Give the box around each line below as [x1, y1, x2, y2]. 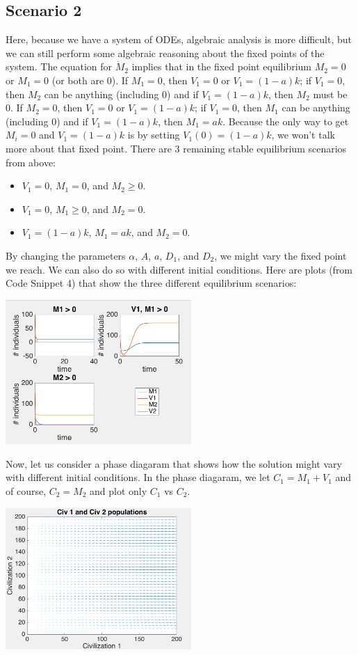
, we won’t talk [271, 127, 335, 142]
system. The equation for [6, 59, 113, 74]
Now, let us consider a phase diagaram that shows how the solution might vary [6, 456, 342, 471]
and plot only [90, 484, 147, 498]
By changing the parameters [6, 248, 126, 262]
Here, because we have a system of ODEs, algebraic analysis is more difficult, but [6, 32, 352, 47]
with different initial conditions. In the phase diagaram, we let [6, 470, 270, 484]
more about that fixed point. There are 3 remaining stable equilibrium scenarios [6, 141, 347, 155]
